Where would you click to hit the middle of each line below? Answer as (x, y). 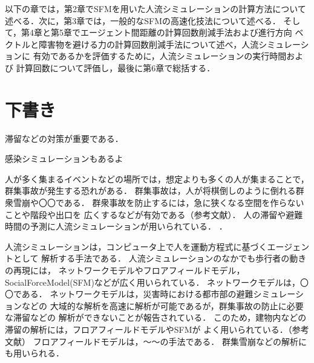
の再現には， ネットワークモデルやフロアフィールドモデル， (125, 270)
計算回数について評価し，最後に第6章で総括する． (116, 67)
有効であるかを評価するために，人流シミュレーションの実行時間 (160, 56)
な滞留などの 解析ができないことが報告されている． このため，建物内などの (156, 317)
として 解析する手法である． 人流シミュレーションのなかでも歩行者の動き (160, 258)
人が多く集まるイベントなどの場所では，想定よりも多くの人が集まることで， (157, 178)
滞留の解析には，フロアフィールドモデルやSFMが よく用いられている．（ (149, 329)
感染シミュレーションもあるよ (64, 159)
